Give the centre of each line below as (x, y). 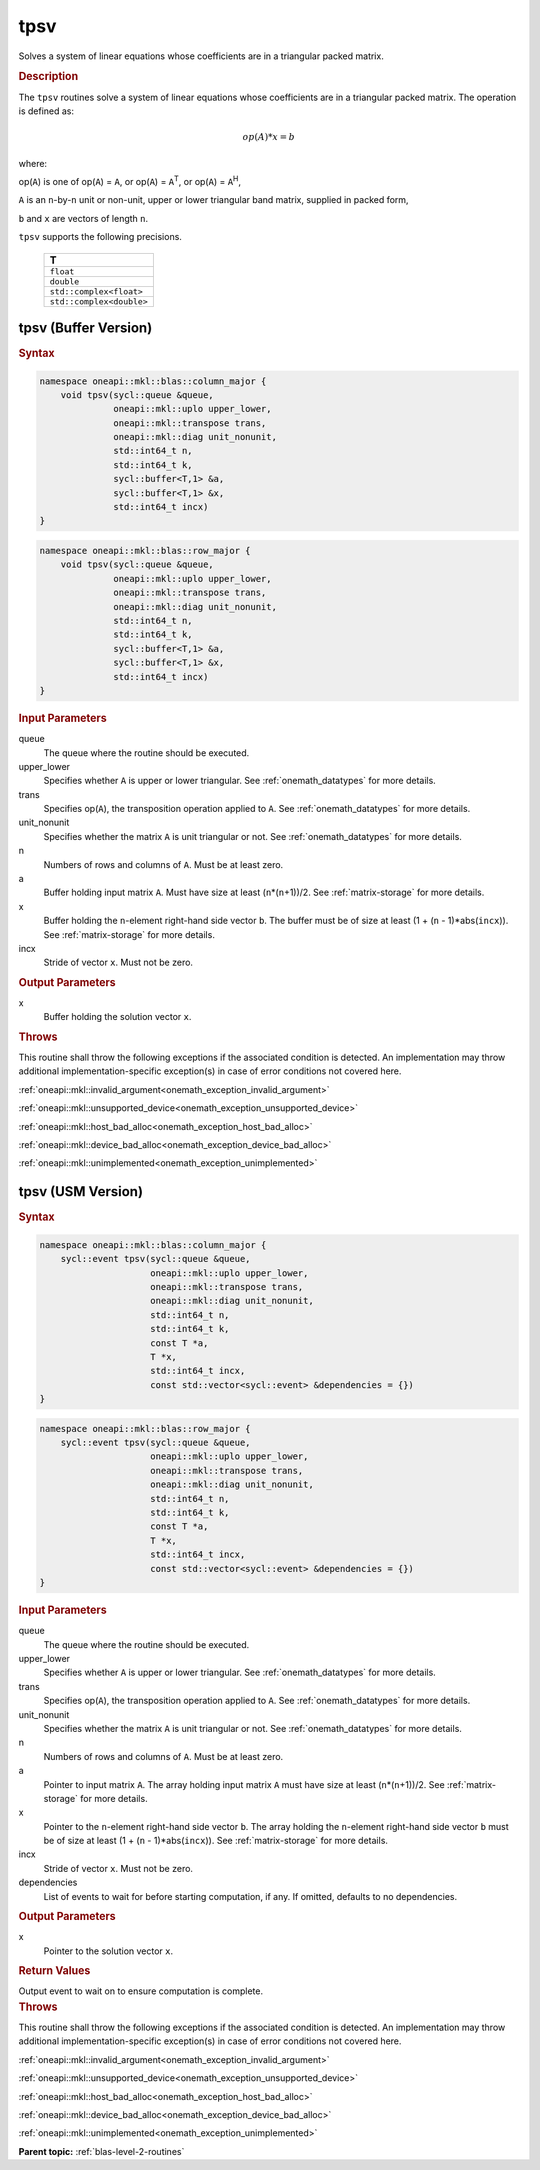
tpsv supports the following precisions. (100, 237)
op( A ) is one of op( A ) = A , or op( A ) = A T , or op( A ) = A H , (130, 180)
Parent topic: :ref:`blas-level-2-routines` (101, 2151)
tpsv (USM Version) (81, 1191)
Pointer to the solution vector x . (108, 1951)
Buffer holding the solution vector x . (117, 1017)
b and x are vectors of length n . (83, 218)
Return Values (54, 1971)
